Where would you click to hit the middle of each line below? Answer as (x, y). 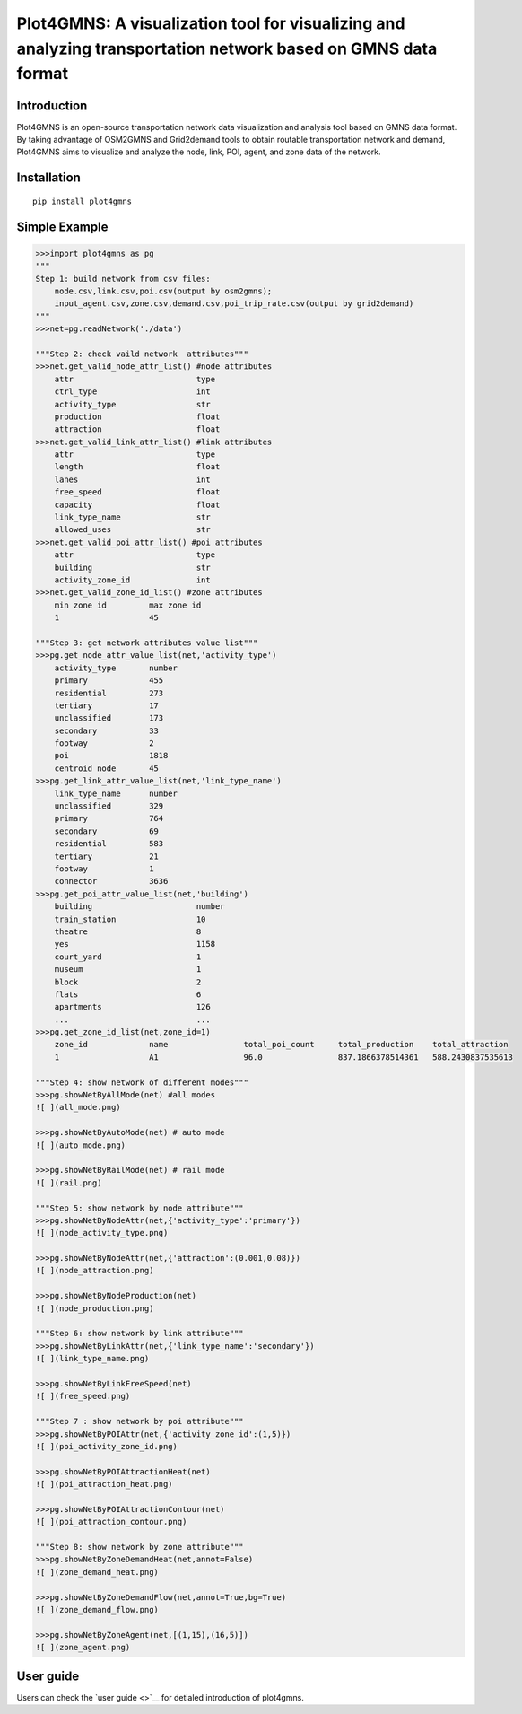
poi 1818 (111, 756)
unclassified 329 (109, 806)
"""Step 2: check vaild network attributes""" (142, 354)
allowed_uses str (132, 530)
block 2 (128, 982)
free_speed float (137, 492)
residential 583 (109, 844)
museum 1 (128, 970)
